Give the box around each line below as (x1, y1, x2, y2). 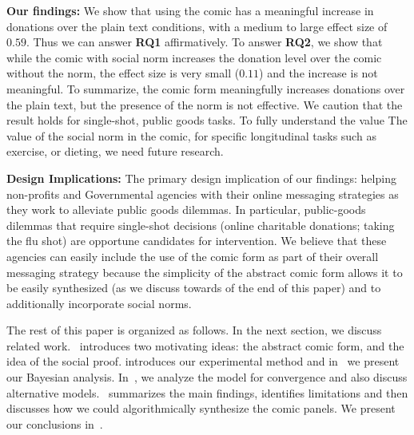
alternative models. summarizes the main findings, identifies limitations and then (6, 384, 408, 401)
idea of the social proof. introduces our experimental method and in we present (6, 353, 400, 370)
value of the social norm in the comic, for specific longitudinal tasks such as (6, 127, 376, 144)
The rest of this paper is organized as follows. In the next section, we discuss (6, 322, 382, 338)
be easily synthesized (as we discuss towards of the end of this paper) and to (6, 279, 381, 296)
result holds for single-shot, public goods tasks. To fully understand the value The (6, 112, 408, 129)
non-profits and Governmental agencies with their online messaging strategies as (6, 185, 399, 202)
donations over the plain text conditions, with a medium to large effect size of (6, 18, 388, 34)
